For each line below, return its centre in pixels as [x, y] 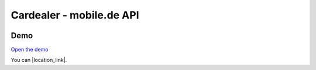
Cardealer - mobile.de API [75, 15]
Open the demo [30, 50]
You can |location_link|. [39, 60]
